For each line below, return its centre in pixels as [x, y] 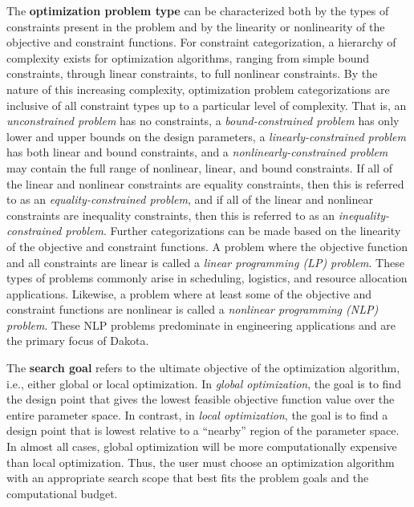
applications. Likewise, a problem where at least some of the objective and [189, 293]
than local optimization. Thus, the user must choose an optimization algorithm [201, 462]
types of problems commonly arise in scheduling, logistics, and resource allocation [207, 278]
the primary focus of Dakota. [78, 341]
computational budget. [62, 493]
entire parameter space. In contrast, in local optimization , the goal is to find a [197, 414]
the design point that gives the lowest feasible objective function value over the [201, 399]
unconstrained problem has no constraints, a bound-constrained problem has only [203, 121]
